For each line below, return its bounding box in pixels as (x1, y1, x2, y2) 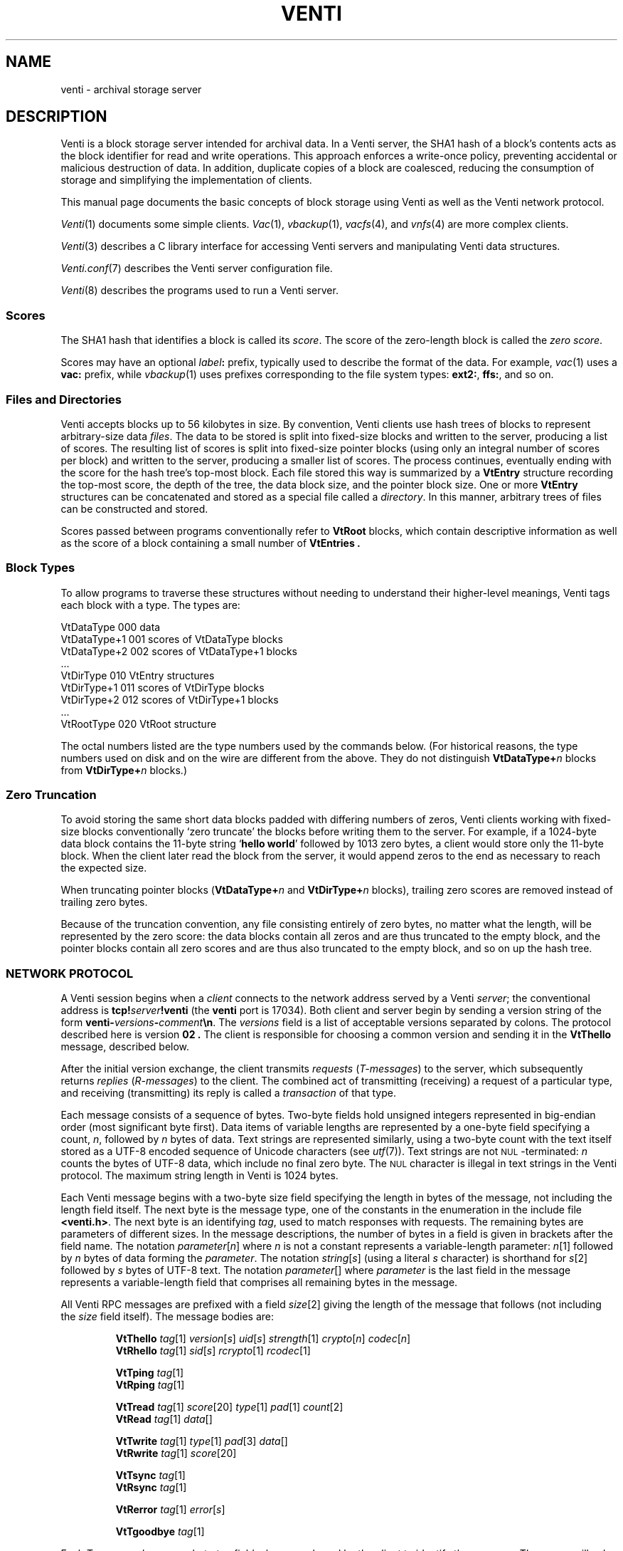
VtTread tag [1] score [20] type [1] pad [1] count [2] (115, 1401, 344, 1414)
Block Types (6, 560, 75, 575)
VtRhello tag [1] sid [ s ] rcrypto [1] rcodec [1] (115, 1344, 311, 1357)
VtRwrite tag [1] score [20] (115, 1447, 237, 1460)
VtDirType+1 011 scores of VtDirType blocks (60, 681, 265, 694)
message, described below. (60, 1040, 190, 1053)
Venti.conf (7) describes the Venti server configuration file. (60, 262, 333, 275)
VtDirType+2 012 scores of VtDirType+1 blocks (60, 693, 279, 706)
